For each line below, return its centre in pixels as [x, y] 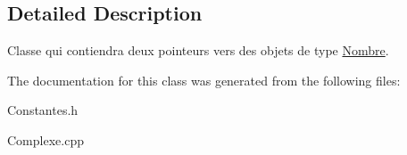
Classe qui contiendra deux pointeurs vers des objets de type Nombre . [198, 50]
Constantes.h [43, 110]
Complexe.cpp [46, 139]
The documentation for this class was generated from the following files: [204, 80]
